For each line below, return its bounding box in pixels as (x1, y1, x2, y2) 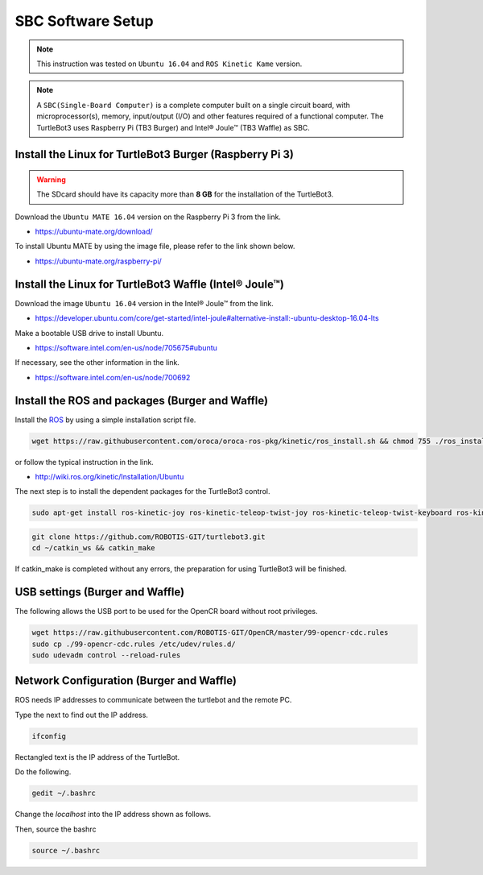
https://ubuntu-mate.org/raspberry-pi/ (35, 256, 163, 266)
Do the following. (14, 767, 72, 777)
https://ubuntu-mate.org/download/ (35, 226, 153, 237)
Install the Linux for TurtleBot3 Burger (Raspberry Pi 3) (14, 147, 294, 161)
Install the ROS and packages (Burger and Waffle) (14, 393, 269, 407)
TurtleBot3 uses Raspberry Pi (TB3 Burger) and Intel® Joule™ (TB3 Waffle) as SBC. (36, 122, 310, 132)
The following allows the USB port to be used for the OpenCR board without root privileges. (14, 607, 318, 616)
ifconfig (31, 732, 67, 740)
